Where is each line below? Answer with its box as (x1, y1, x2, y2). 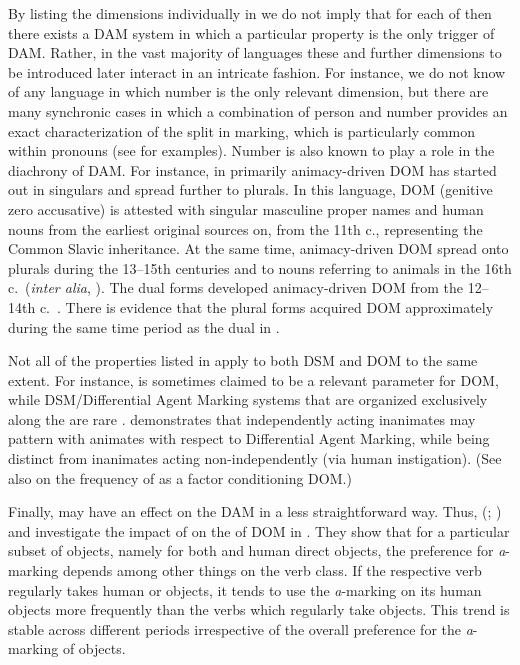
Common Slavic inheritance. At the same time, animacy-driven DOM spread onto (8, 238, 509, 259)
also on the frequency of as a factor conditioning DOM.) (8, 467, 352, 488)
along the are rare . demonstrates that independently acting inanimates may (8, 408, 476, 429)
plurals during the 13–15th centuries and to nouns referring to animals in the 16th (8, 257, 512, 278)
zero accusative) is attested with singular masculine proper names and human (8, 198, 484, 219)
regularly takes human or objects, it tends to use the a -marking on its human (8, 579, 482, 600)
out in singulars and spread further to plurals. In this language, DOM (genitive (8, 179, 493, 200)
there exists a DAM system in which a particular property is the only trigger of (8, 22, 495, 43)
